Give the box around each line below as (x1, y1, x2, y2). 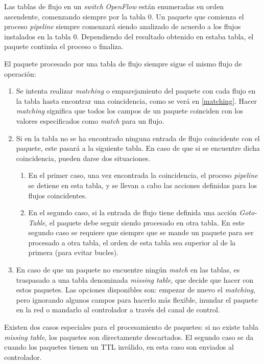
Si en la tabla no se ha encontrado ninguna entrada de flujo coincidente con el (16, 132, 260, 143)
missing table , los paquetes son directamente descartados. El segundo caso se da (4, 331, 254, 342)
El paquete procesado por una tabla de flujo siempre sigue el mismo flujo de (4, 58, 242, 69)
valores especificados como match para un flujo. (16, 115, 164, 126)
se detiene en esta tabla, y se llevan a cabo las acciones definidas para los (28, 179, 257, 190)
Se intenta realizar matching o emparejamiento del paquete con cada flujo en (16, 85, 256, 96)
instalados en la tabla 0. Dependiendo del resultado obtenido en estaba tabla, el (4, 31, 254, 41)
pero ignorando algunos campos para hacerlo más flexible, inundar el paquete (16, 294, 258, 305)
